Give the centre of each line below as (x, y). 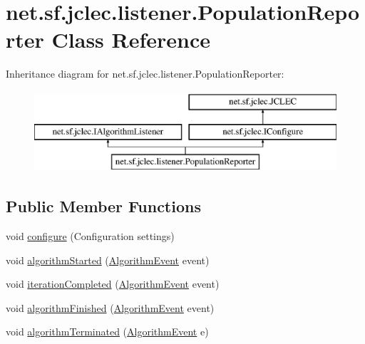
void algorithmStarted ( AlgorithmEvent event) (108, 260)
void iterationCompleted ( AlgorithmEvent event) (113, 284)
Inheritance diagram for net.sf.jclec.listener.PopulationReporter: (145, 74)
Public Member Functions (103, 206)
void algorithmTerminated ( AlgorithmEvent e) (107, 332)
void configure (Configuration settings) (90, 236)
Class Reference (131, 40)
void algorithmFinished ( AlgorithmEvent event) (110, 307)
